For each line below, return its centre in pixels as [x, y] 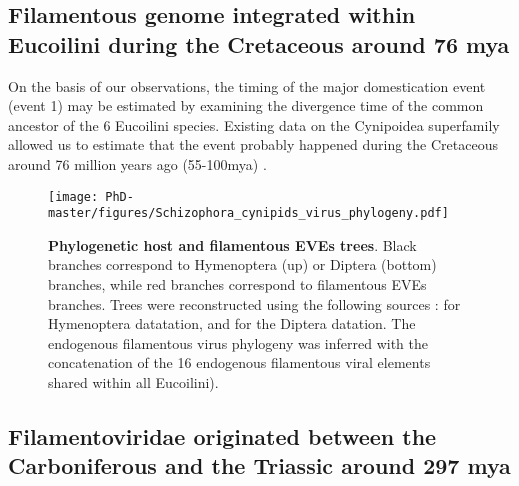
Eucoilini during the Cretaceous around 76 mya [259, 43]
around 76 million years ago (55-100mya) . [137, 163]
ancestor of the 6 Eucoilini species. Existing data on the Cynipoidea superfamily [254, 124]
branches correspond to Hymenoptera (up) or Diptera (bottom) [242, 264]
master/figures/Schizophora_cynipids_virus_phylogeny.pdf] [248, 213]
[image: [73, 196]
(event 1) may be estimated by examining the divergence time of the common [246, 105]
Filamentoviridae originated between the [222, 436]
